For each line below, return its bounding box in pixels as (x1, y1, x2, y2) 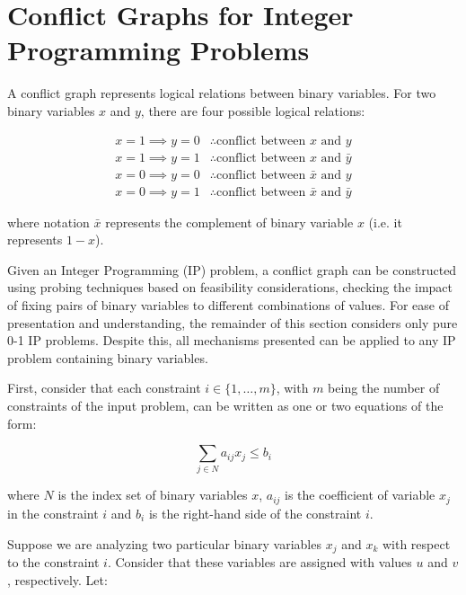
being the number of (328, 378, 440, 397)
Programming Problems (7, 31, 310, 68)
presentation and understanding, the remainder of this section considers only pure (7, 313, 458, 332)
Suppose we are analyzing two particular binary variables (7, 534, 321, 553)
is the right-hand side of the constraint (148, 503, 362, 522)
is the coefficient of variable (285, 485, 435, 504)
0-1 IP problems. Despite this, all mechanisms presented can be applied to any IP (7, 331, 456, 350)
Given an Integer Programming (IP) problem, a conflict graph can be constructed (7, 260, 457, 279)
